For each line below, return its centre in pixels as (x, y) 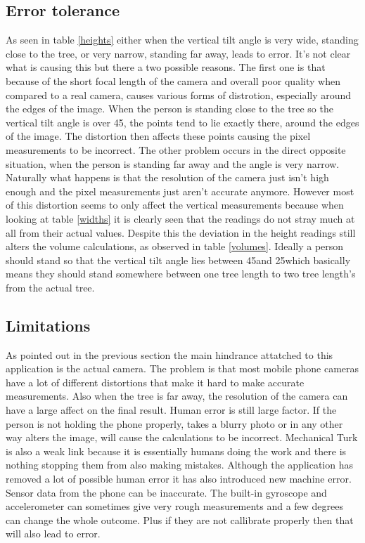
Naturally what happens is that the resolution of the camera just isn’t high (167, 177)
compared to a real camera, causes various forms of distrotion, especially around (179, 94)
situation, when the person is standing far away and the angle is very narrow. (173, 163)
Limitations (48, 325)
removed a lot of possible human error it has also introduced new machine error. (179, 479)
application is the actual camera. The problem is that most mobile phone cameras (182, 368)
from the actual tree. (50, 287)
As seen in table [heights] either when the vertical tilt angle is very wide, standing (182, 40)
